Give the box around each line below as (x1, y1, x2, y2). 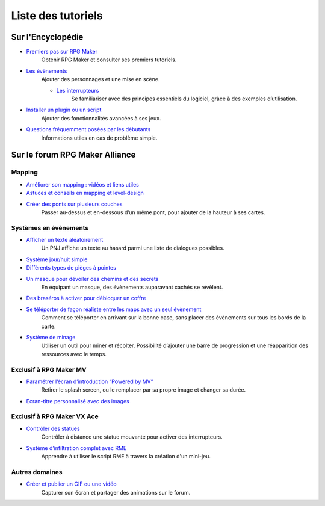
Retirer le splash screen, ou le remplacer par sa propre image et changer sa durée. (41, 386, 246, 393)
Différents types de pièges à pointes (26, 264, 117, 271)
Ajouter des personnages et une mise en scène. (41, 76, 160, 83)
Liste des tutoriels (11, 9, 103, 22)
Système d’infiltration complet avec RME (26, 444, 127, 451)
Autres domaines (11, 467, 63, 476)
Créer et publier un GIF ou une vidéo (26, 480, 117, 487)
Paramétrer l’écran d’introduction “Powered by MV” (26, 378, 153, 385)
